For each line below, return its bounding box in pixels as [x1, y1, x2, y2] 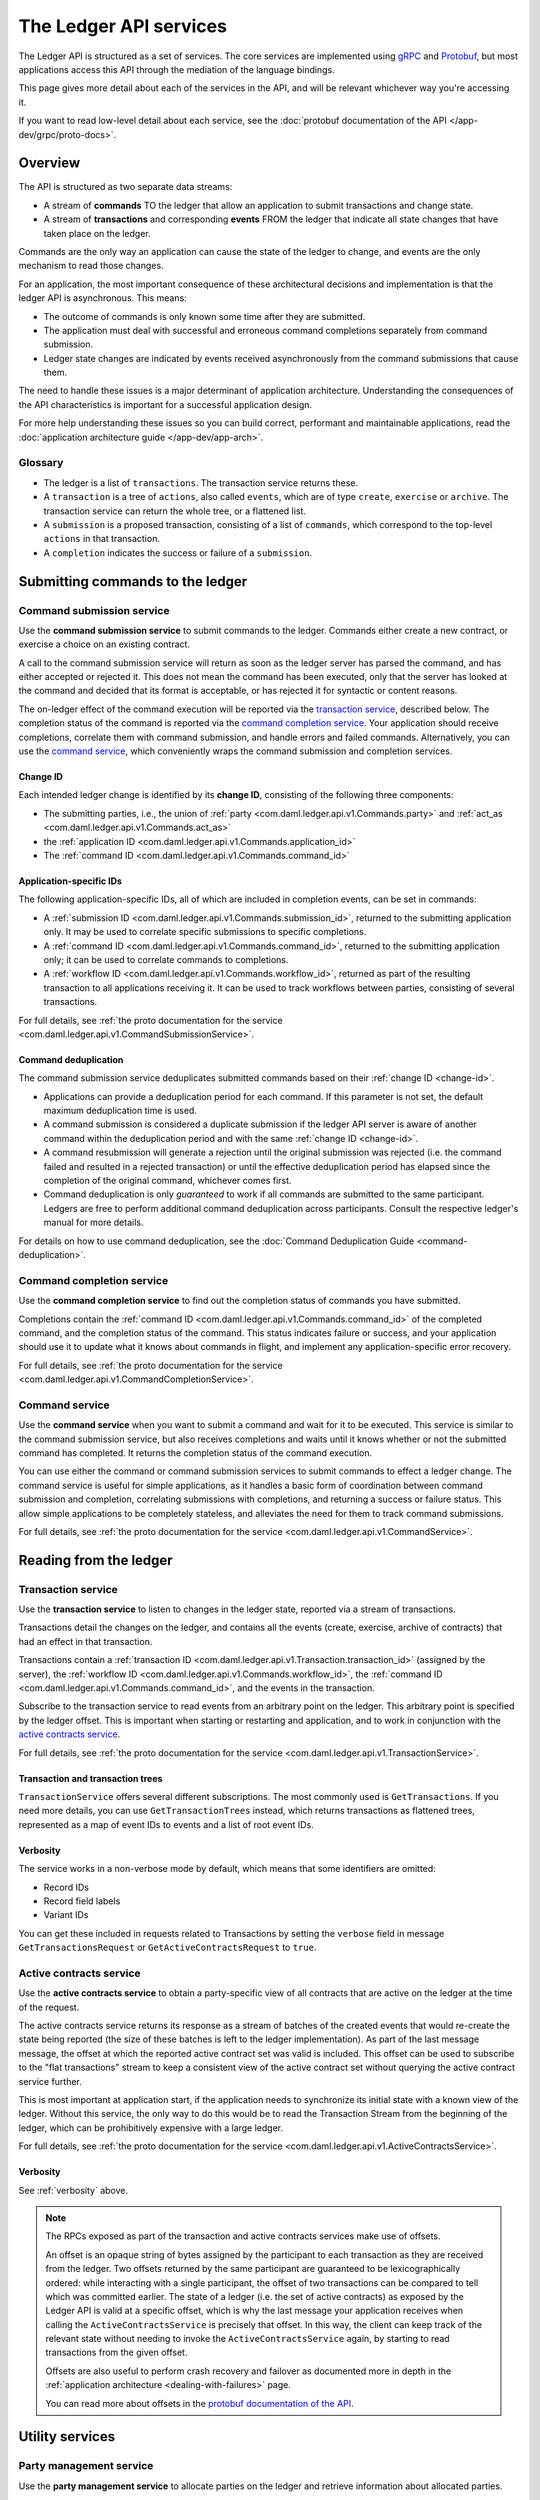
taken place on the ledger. [43, 227, 152, 239]
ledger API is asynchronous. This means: [18, 292, 187, 304]
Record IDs [43, 1881, 90, 1893]
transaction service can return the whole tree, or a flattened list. [43, 505, 307, 517]
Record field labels [43, 1895, 121, 1907]
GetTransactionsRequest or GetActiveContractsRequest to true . [18, 1941, 317, 1954]
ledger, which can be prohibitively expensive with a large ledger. [18, 2121, 284, 2134]
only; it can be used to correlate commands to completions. [43, 953, 289, 965]
